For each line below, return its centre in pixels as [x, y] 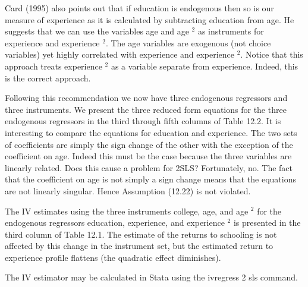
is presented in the [267, 223]
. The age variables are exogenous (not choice [188, 42]
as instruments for [231, 31]
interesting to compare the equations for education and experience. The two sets [151, 132]
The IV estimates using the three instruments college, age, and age [127, 211]
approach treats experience [54, 66]
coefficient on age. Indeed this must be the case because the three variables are [148, 156]
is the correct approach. [48, 78]
